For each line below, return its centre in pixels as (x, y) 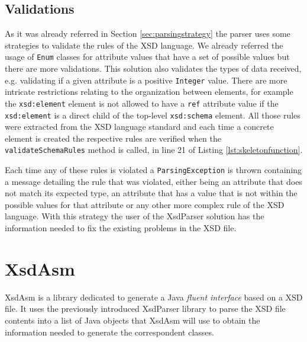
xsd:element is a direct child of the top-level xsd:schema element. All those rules (153, 115)
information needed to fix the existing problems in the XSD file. (121, 228)
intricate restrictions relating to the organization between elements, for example (149, 92)
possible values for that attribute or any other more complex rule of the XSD (145, 204)
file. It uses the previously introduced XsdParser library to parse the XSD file (145, 309)
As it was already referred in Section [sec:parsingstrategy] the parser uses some (148, 33)
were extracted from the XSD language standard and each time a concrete (139, 127)
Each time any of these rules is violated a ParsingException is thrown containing (153, 170)
